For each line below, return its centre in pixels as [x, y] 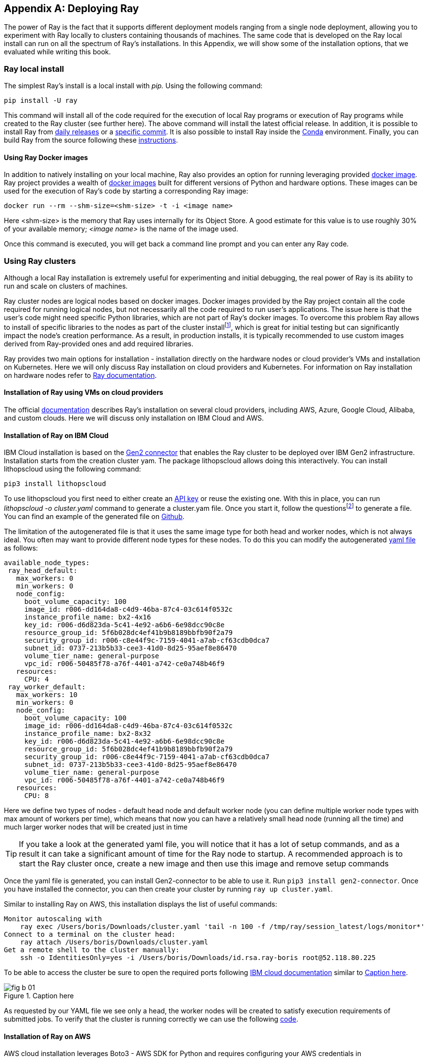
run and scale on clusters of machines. [66, 286]
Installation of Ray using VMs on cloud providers [84, 392]
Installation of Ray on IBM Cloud [56, 435]
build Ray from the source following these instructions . [91, 140]
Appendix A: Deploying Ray [71, 8]
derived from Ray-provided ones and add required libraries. [99, 343]
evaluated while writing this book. [57, 52]
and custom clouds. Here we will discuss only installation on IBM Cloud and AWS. [134, 418]
